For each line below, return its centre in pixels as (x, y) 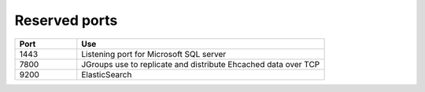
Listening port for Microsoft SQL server (154, 54)
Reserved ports (66, 20)
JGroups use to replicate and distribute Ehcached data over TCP (201, 64)
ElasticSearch (107, 74)
